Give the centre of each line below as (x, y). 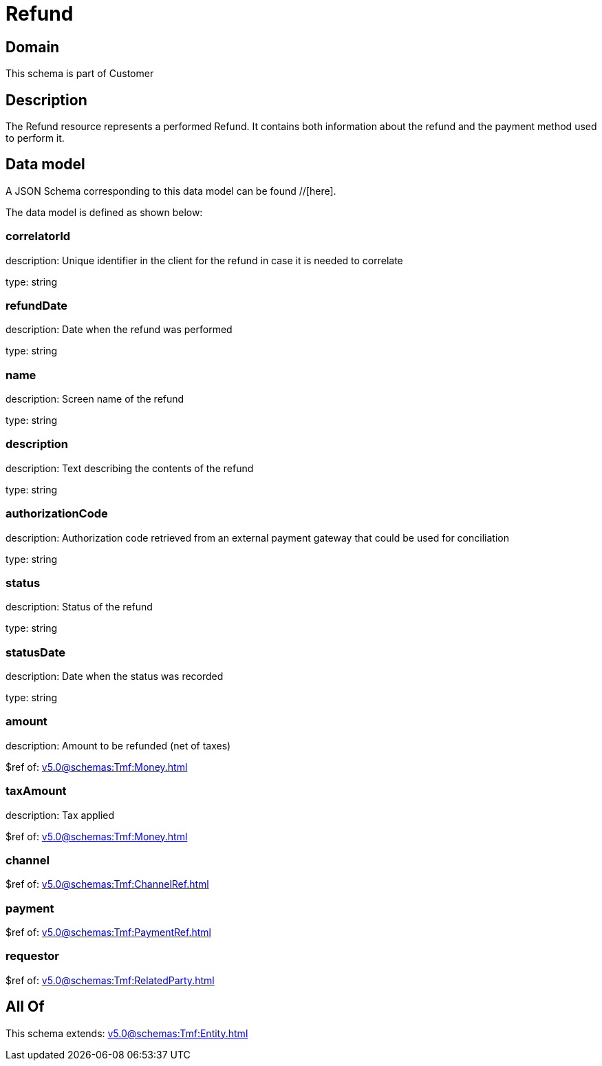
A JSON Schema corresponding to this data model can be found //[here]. (171, 191)
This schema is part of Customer (80, 74)
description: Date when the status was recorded (115, 676)
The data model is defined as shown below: (104, 212)
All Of (25, 1007)
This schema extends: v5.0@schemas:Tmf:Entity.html (127, 1033)
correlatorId (38, 236)
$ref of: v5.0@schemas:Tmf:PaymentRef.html (108, 932)
